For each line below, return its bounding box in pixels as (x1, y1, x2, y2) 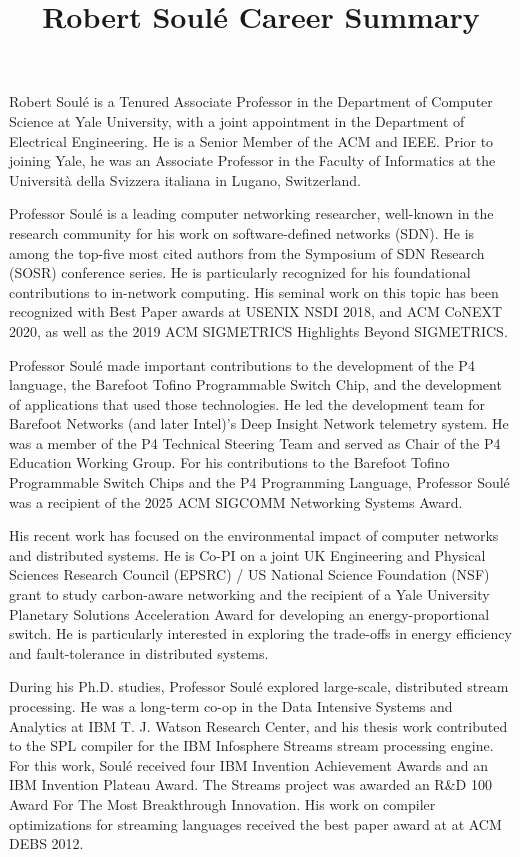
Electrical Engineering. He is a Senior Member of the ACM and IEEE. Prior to (9, 130, 494, 151)
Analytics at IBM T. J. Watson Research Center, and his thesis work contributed (9, 715, 508, 736)
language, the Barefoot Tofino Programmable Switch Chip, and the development (9, 374, 502, 395)
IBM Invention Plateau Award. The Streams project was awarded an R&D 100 (9, 774, 492, 795)
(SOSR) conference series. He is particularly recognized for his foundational (9, 262, 471, 283)
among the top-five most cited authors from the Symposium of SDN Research (9, 242, 485, 263)
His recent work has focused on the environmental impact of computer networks (9, 525, 499, 546)
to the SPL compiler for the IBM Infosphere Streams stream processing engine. (9, 735, 494, 756)
